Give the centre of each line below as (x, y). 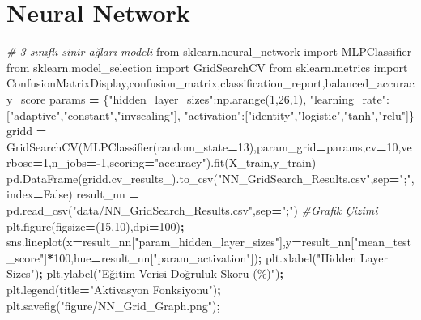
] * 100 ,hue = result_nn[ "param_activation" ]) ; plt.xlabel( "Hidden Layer (216, 257)
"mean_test (383, 242)
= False (51, 194)
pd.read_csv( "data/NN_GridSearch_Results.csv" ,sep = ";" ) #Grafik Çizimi (192, 210)
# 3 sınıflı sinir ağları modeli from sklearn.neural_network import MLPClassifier (209, 51)
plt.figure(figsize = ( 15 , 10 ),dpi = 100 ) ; (96, 226)
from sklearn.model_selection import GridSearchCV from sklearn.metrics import (207, 67)
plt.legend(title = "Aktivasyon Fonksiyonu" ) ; (114, 290)
